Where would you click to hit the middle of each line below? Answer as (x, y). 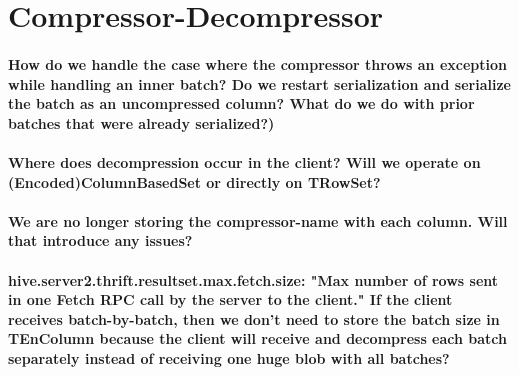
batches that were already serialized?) (141, 122)
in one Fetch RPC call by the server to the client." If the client (230, 299)
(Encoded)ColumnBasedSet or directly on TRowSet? (194, 181)
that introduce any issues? (100, 240)
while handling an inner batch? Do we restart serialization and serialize (259, 83)
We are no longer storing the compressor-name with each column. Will (258, 220)
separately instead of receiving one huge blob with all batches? (229, 357)
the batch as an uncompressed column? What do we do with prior (241, 103)
